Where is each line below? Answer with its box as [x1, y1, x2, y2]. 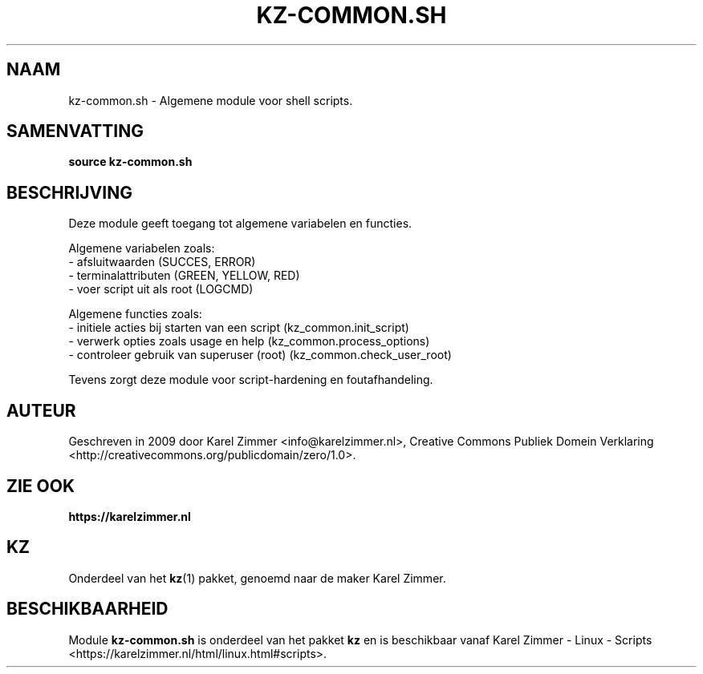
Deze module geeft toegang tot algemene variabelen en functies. [68, 216, 412, 231]
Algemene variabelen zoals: [68, 241, 215, 256]
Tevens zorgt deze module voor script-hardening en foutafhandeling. [68, 373, 433, 387]
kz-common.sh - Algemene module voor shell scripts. [68, 93, 353, 107]
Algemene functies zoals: [68, 307, 202, 321]
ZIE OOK [6, 475, 75, 496]
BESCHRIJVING [6, 182, 132, 203]
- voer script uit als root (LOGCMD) [68, 282, 254, 297]
